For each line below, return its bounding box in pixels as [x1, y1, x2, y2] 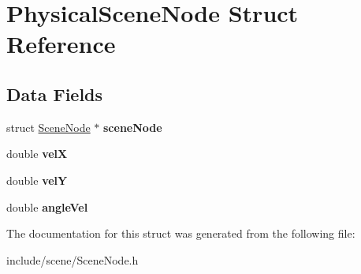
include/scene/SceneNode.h [6, 251, 139, 268]
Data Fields [6, 81, 103, 106]
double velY [6, 171, 68, 188]
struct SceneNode [6, 118, 91, 135]
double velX [6, 145, 68, 162]
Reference [6, 28, 116, 60]
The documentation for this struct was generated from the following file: [6, 225, 355, 242]
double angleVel [6, 198, 88, 215]
